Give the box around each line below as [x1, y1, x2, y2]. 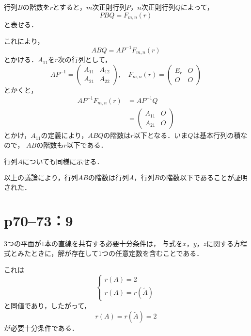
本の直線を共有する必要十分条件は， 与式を [45, 238, 183, 249]
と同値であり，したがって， [4, 300, 91, 310]
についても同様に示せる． [22, 156, 104, 166]
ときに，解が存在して [31, 248, 98, 258]
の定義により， [41, 130, 88, 140]
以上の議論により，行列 [4, 172, 78, 183]
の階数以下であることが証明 [159, 172, 248, 183]
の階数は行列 [88, 172, 129, 183]
